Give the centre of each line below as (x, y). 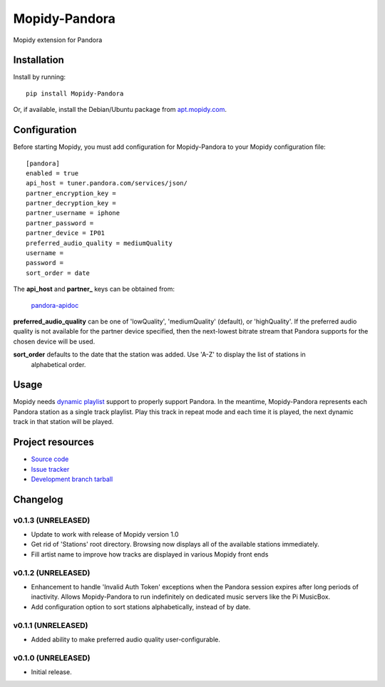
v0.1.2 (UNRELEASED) (52, 572)
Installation (38, 60)
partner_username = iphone (73, 213)
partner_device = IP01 (66, 233)
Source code (50, 459)
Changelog (38, 499)
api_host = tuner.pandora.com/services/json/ (107, 183)
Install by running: (40, 77)
